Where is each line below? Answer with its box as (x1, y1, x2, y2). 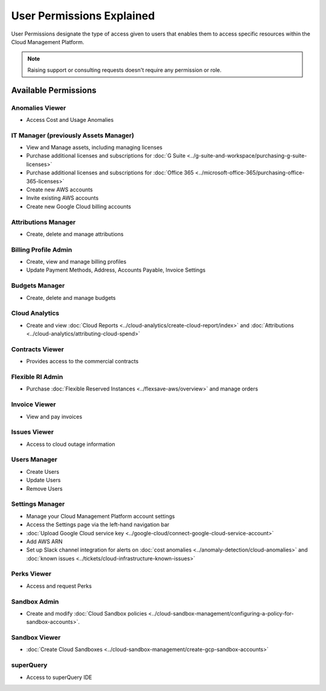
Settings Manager (11, 500, 65, 508)
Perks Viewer (11, 570, 51, 578)
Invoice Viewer (11, 400, 56, 409)
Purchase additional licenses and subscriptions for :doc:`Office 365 (26, 169, 194, 176)
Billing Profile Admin (11, 245, 72, 253)
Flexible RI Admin (11, 373, 63, 381)
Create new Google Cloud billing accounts (26, 203, 132, 210)
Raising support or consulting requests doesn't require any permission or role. (27, 66, 222, 74)
